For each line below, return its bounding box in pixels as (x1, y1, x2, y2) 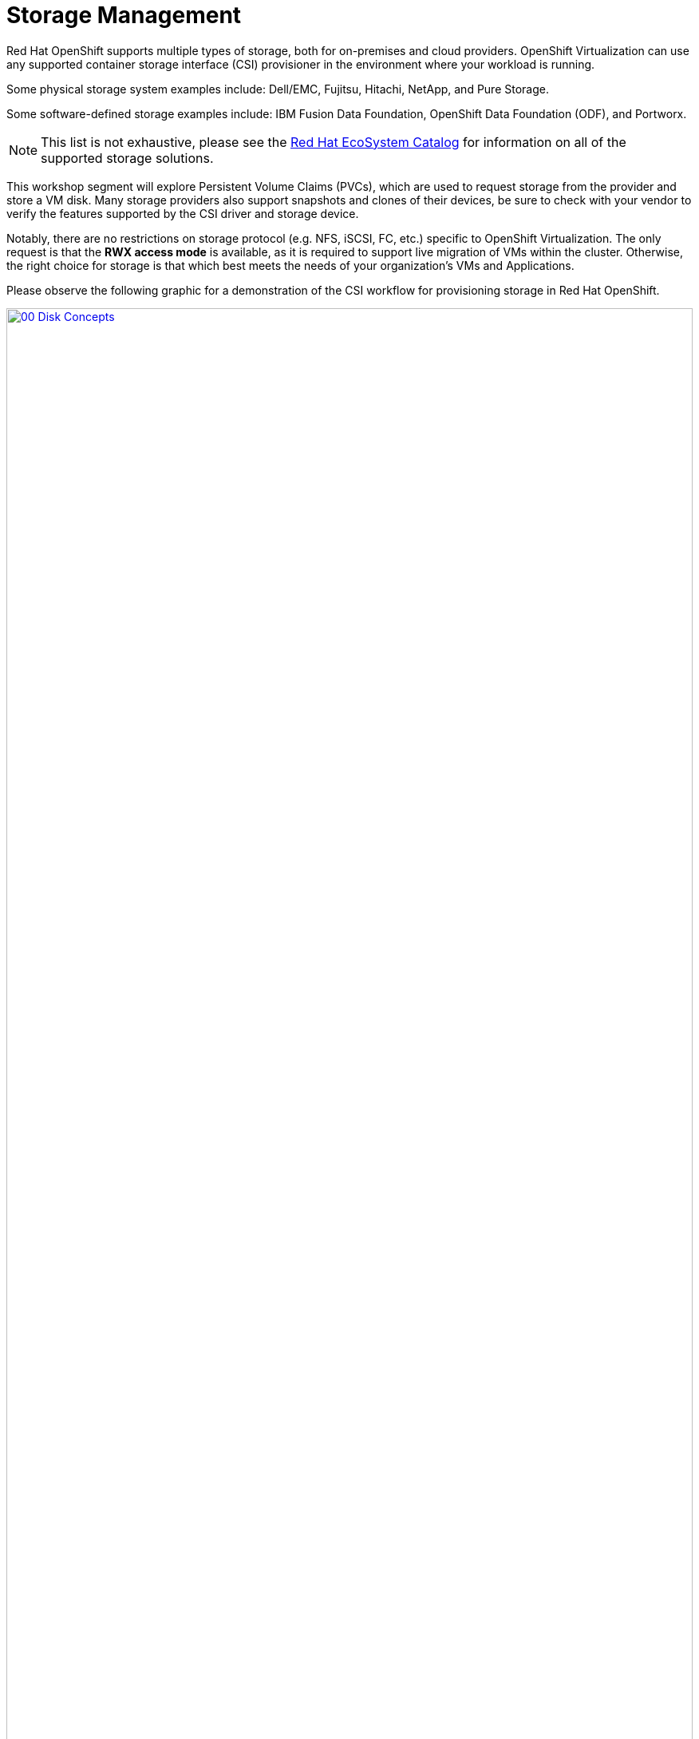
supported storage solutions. (41, 149, 214, 166)
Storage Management (6, 2, 242, 29)
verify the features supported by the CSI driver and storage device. (6, 206, 359, 220)
